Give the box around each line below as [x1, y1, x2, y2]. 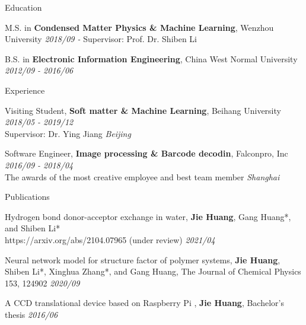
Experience [5, 84, 45, 96]
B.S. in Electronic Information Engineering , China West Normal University [5, 52, 298, 65]
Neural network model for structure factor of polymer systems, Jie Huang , [5, 253, 280, 266]
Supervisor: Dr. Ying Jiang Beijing [5, 127, 131, 139]
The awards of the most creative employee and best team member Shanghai [5, 170, 280, 183]
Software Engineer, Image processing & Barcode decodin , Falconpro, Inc [5, 147, 288, 160]
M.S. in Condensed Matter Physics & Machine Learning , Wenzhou [5, 21, 274, 33]
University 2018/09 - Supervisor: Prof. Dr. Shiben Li [5, 33, 197, 45]
